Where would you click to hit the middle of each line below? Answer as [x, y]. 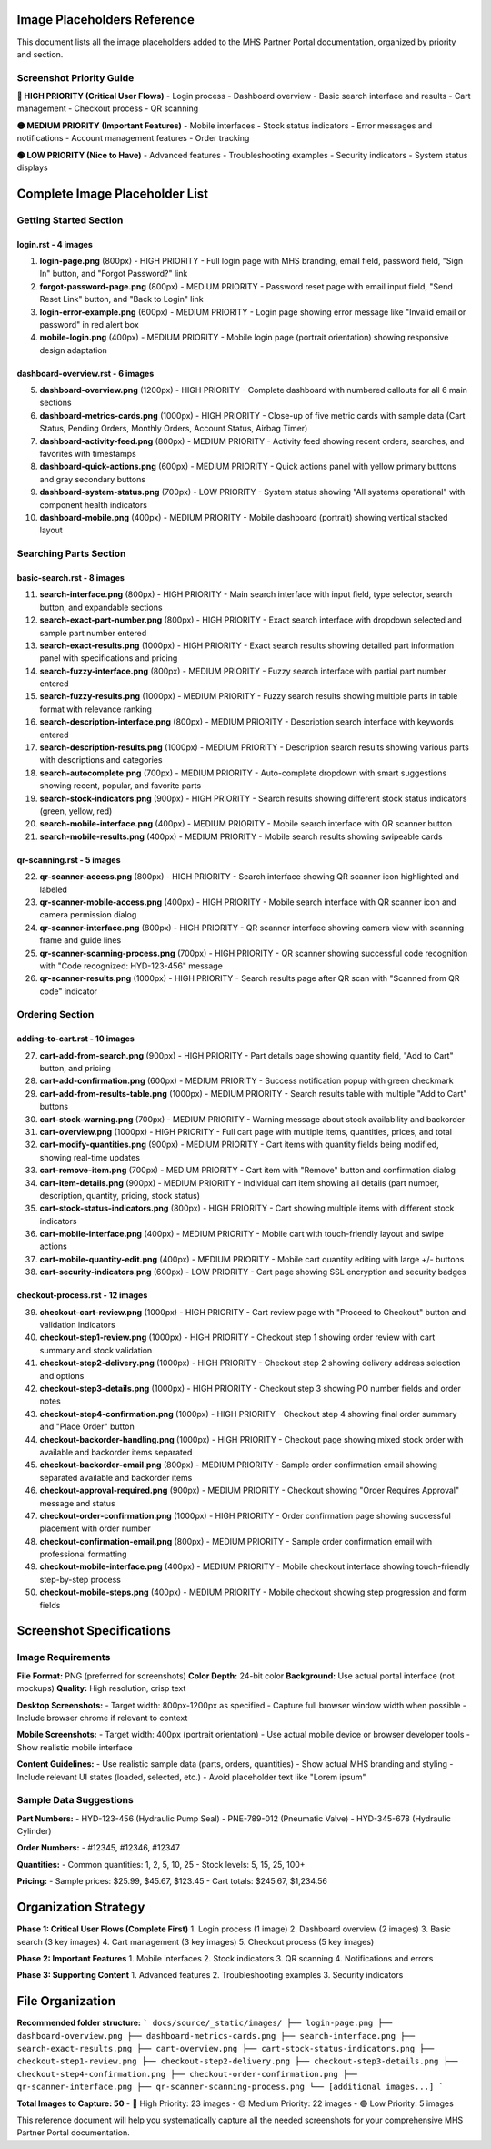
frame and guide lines [80, 940]
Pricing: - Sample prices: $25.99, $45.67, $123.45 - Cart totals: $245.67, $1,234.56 [172, 1881]
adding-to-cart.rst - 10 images [76, 1039]
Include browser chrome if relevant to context [102, 1718]
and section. [40, 54]
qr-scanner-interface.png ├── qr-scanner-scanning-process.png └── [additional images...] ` [230, 2087]
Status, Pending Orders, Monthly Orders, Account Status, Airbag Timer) [174, 429]
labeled [54, 889]
